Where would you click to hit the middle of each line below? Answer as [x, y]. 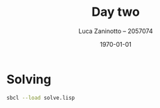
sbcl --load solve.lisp [41, 98]
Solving [29, 79]
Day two [116, 12]
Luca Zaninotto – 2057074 [116, 31]
